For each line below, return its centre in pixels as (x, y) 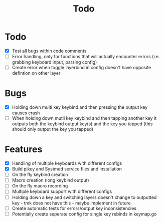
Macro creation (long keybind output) (50, 180)
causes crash (26, 113)
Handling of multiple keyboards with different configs (67, 163)
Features (24, 150)
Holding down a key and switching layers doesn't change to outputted (84, 197)
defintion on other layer (36, 73)
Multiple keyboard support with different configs (62, 191)
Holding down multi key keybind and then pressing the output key (80, 107)
